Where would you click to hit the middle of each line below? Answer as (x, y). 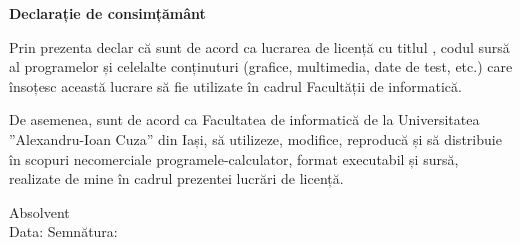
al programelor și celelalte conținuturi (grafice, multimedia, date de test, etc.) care (261, 66)
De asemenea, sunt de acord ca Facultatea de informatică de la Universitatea (244, 119)
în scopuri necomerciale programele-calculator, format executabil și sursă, (234, 158)
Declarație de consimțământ (107, 13)
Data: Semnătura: (63, 231)
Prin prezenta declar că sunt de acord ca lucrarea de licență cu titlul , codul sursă (259, 46)
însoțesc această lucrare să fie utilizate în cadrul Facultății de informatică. (235, 85)
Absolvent (39, 211)
